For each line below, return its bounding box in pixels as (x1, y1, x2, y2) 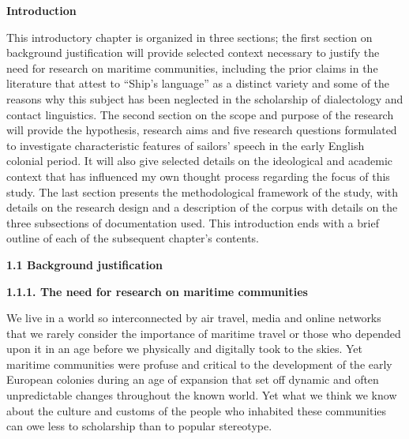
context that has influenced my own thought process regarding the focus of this (6, 167, 390, 184)
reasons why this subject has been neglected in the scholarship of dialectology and (6, 90, 403, 107)
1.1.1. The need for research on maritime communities (6, 283, 308, 299)
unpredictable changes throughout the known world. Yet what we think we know (6, 387, 397, 403)
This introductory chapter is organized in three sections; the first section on (6, 28, 373, 45)
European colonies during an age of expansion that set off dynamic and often (6, 371, 379, 388)
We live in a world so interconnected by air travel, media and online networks (6, 310, 381, 326)
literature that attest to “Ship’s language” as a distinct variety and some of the (6, 75, 390, 92)
